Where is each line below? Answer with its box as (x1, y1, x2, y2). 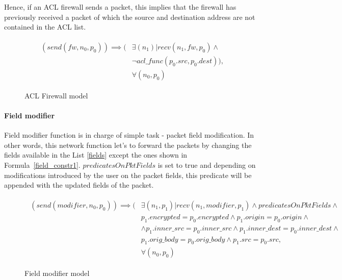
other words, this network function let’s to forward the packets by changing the (4, 139, 252, 150)
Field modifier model (24, 268, 90, 278)
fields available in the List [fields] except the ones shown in (4, 149, 188, 160)
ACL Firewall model (24, 90, 88, 100)
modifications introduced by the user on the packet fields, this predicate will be (4, 169, 252, 180)
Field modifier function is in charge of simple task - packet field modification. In (4, 130, 254, 140)
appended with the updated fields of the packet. (4, 180, 154, 190)
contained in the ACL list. (4, 21, 86, 32)
